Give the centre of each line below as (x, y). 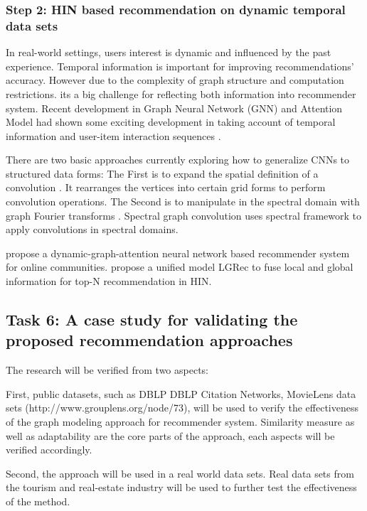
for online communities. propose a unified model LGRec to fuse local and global (180, 267)
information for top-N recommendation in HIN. (109, 281)
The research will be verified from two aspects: (107, 370)
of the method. (38, 501)
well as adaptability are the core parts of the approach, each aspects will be (170, 435)
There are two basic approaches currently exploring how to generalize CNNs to (178, 160)
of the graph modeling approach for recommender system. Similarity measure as (180, 422)
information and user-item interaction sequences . (113, 135)
